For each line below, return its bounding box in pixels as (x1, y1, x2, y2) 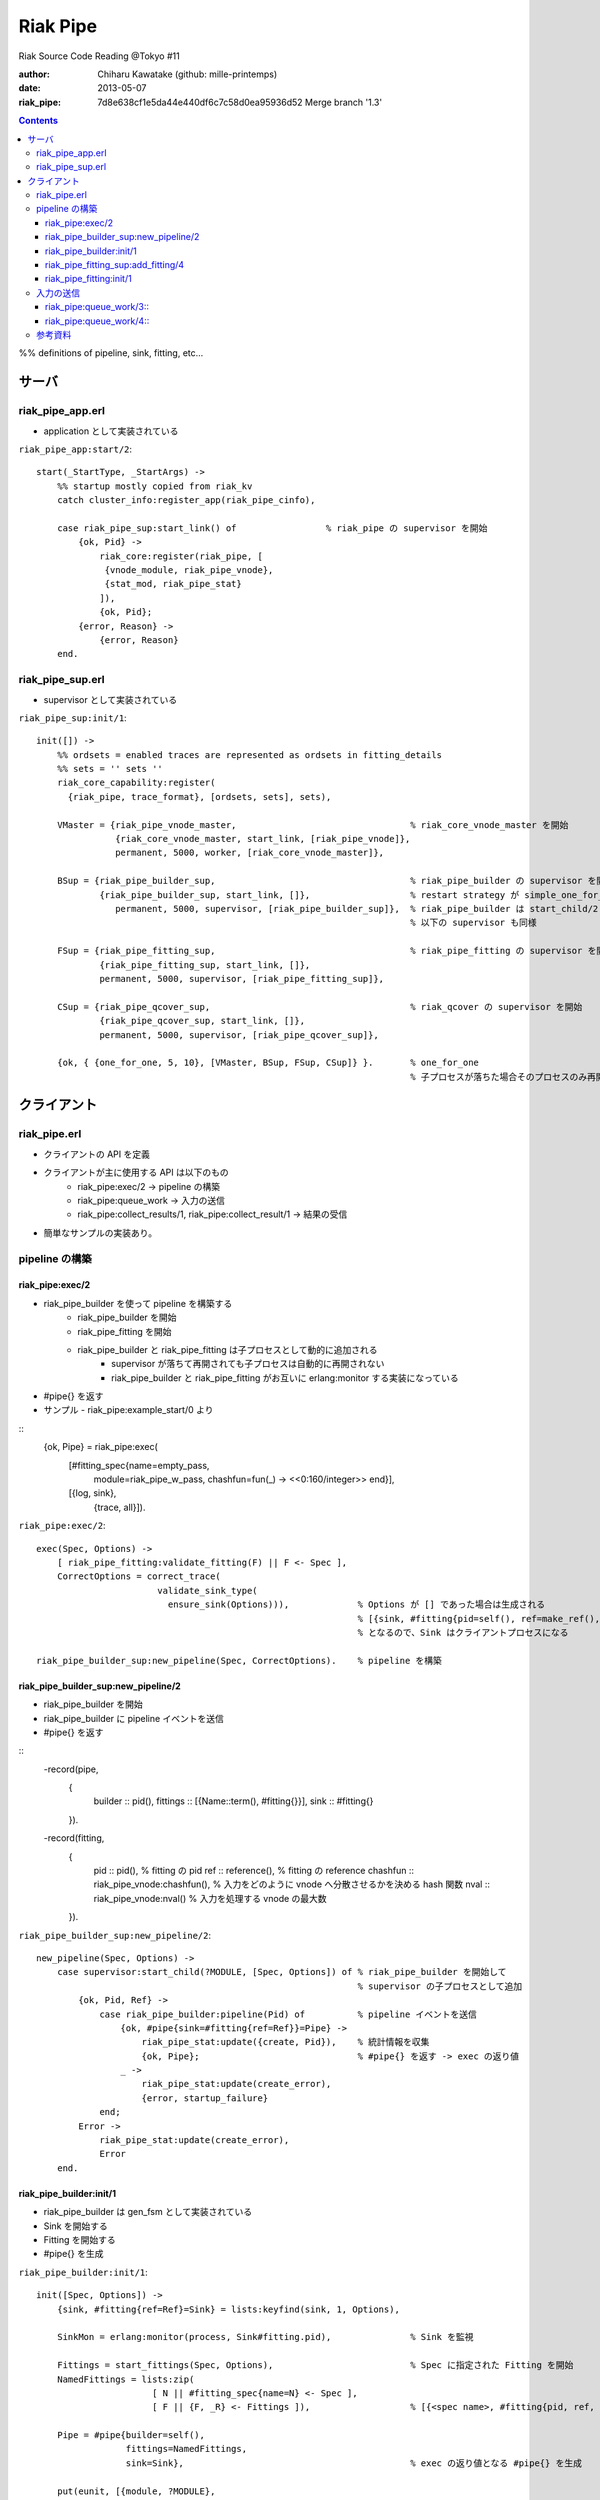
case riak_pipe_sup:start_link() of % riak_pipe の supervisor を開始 (56, 522, 488, 534)
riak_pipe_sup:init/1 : (18, 711, 127, 724)
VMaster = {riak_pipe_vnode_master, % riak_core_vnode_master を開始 (56, 819, 569, 830)
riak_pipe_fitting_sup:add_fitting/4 (45, 259, 185, 271)
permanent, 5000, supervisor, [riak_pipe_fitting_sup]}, (99, 973, 385, 984)
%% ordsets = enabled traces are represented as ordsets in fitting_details (56, 749, 443, 760)
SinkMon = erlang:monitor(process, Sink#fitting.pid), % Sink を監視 (56, 2331, 474, 2343)
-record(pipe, (43, 1763, 99, 1775)
